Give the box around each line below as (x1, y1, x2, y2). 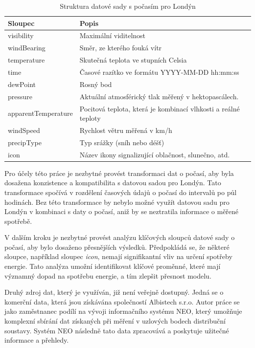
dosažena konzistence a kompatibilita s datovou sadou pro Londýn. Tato (4, 177, 221, 188)
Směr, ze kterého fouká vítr (79, 43, 162, 53)
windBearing (8, 43, 46, 53)
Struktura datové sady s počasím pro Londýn (60, 1, 196, 11)
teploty (79, 113, 101, 123)
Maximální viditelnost (79, 30, 146, 41)
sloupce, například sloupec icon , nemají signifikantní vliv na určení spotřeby (4, 251, 232, 261)
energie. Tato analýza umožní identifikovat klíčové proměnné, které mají (4, 261, 221, 271)
